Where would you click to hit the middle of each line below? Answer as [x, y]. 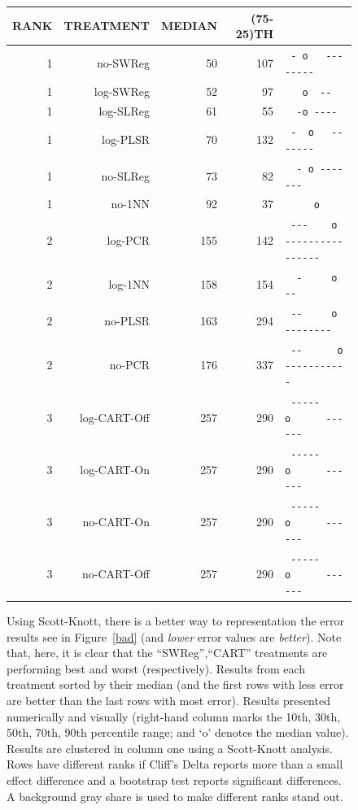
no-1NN [131, 204]
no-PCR [130, 365]
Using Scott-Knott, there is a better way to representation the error [176, 621]
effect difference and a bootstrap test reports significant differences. [174, 780]
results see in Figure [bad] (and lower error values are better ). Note [174, 636]
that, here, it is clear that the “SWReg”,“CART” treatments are [167, 653]
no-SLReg [126, 175]
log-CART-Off [115, 417]
